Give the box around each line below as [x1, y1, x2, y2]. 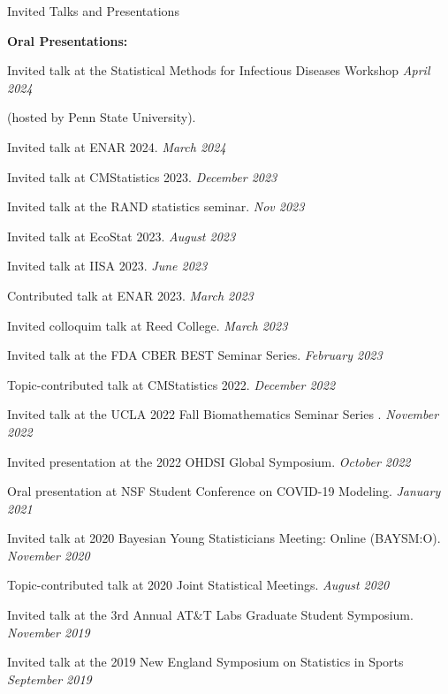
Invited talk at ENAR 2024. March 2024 [7, 137, 226, 156]
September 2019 [7, 669, 92, 688]
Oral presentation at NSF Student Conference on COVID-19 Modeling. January [7, 482, 441, 500]
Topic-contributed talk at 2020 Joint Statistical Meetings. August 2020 [7, 576, 390, 594]
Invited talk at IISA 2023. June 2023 [7, 256, 208, 275]
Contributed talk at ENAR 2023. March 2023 [7, 286, 254, 304]
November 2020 [7, 545, 90, 564]
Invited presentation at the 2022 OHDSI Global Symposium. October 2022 [7, 452, 411, 470]
